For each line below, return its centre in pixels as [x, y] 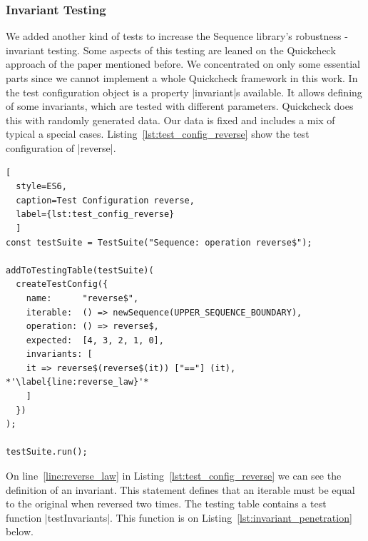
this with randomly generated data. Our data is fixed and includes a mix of [170, 120]
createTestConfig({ [62, 284]
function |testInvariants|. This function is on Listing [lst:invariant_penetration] [179, 517]
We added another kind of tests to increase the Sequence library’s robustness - [177, 36]
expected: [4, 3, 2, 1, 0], [95, 340]
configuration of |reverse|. [61, 147]
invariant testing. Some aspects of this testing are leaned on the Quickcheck [171, 50]
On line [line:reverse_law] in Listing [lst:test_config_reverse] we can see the [174, 476]
